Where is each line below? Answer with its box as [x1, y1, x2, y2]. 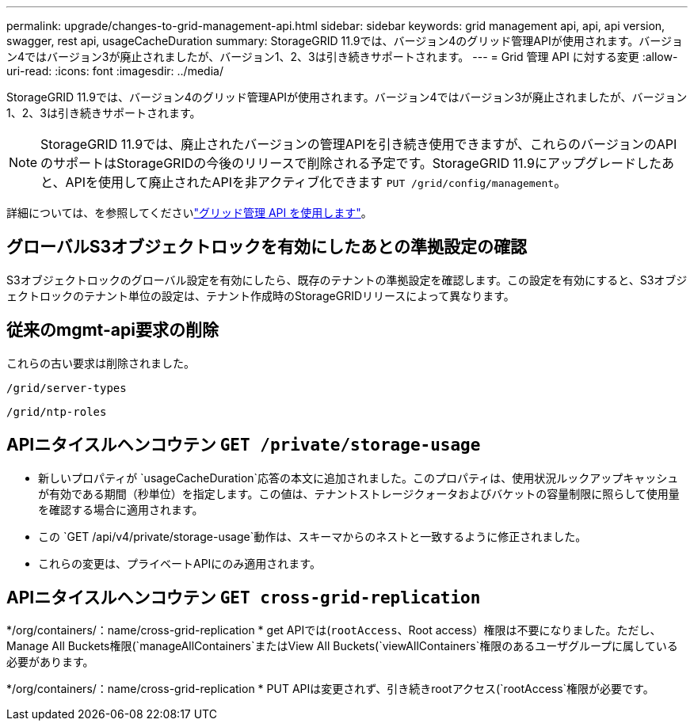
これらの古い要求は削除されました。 [6, 356, 195, 370]
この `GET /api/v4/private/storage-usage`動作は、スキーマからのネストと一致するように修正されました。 [38, 529, 587, 543]
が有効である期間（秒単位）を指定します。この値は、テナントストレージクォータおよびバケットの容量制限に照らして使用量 [38, 486, 680, 501]
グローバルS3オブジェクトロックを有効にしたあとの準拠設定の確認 [6, 237, 527, 257]
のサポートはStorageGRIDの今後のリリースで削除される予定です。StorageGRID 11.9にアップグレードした [40, 155, 662, 171]
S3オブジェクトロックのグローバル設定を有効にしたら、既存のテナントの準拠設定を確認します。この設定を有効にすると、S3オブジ [6, 272, 688, 287]
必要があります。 [6, 655, 94, 669]
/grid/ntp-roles [6, 405, 107, 418]
